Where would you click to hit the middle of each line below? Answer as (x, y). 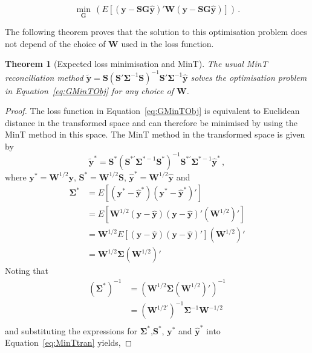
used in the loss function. (167, 43)
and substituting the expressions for (71, 330)
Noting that (27, 271)
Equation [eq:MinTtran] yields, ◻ (69, 342)
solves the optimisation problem (249, 77)
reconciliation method (44, 77)
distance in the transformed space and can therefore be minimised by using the (151, 122)
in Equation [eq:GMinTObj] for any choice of (89, 90)
